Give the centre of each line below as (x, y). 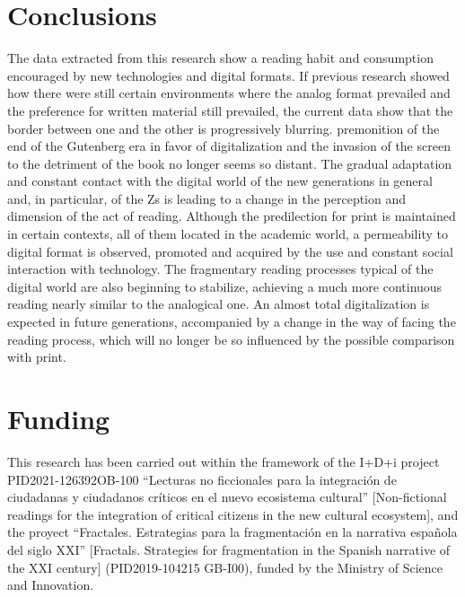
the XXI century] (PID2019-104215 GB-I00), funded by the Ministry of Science (225, 567)
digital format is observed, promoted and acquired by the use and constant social (230, 251)
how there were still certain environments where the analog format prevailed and (229, 93)
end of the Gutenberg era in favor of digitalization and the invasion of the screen (229, 146)
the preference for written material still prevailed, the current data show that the (230, 110)
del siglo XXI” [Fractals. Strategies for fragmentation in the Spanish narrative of (229, 549)
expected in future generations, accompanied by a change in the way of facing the (232, 322)
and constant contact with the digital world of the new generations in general (220, 181)
